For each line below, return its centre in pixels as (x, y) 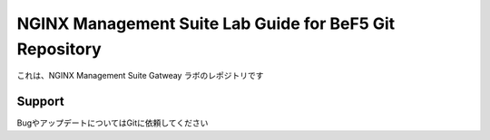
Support (40, 102)
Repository (59, 49)
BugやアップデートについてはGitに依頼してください (113, 123)
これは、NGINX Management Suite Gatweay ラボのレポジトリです (140, 76)
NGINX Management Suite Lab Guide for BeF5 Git (206, 23)
